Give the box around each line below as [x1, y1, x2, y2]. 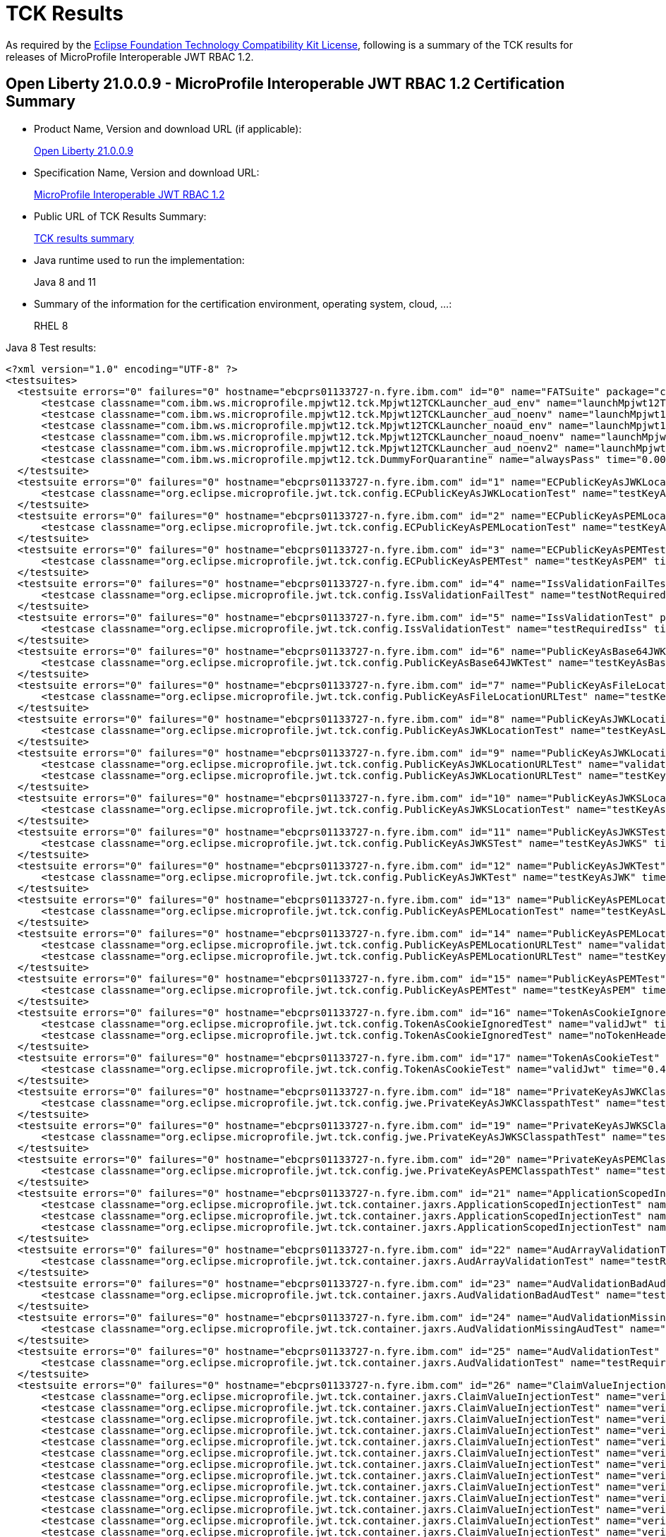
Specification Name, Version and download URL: [34, 166, 260, 179]
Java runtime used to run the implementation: [34, 253, 245, 266]
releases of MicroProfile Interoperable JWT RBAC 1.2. [6, 50, 254, 63]
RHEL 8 [34, 319, 68, 332]
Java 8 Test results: [6, 341, 97, 354]
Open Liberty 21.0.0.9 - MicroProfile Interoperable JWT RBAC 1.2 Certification [6, 75, 565, 93]
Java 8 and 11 [34, 275, 96, 288]
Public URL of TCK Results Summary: [34, 210, 207, 222]
